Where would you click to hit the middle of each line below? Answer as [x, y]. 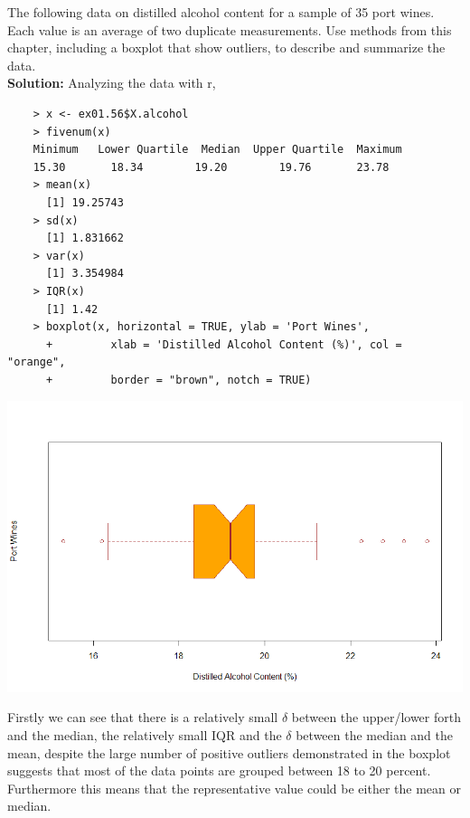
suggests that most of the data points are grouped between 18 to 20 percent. [219, 770]
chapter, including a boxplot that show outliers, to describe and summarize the [226, 48]
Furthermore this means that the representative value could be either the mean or [234, 788]
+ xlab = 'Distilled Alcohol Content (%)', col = [224, 344]
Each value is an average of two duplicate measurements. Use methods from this [230, 29]
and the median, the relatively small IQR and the [145, 735]
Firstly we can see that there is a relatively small [143, 717]
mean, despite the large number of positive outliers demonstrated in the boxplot [229, 752]
